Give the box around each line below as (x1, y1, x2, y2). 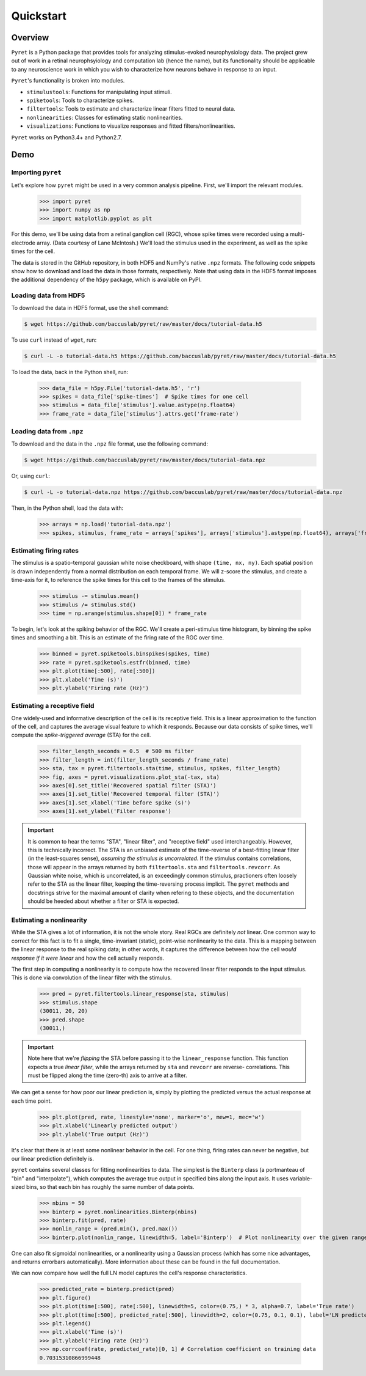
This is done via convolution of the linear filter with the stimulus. (11, 974, 172, 981)
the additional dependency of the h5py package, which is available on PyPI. (11, 276, 202, 284)
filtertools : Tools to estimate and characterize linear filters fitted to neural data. (26, 105, 236, 112)
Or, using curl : (11, 473, 50, 480)
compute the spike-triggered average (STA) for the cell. (11, 731, 151, 739)
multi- (290, 230, 305, 238)
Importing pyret (11, 168, 62, 177)
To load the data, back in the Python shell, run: (11, 368, 129, 375)
